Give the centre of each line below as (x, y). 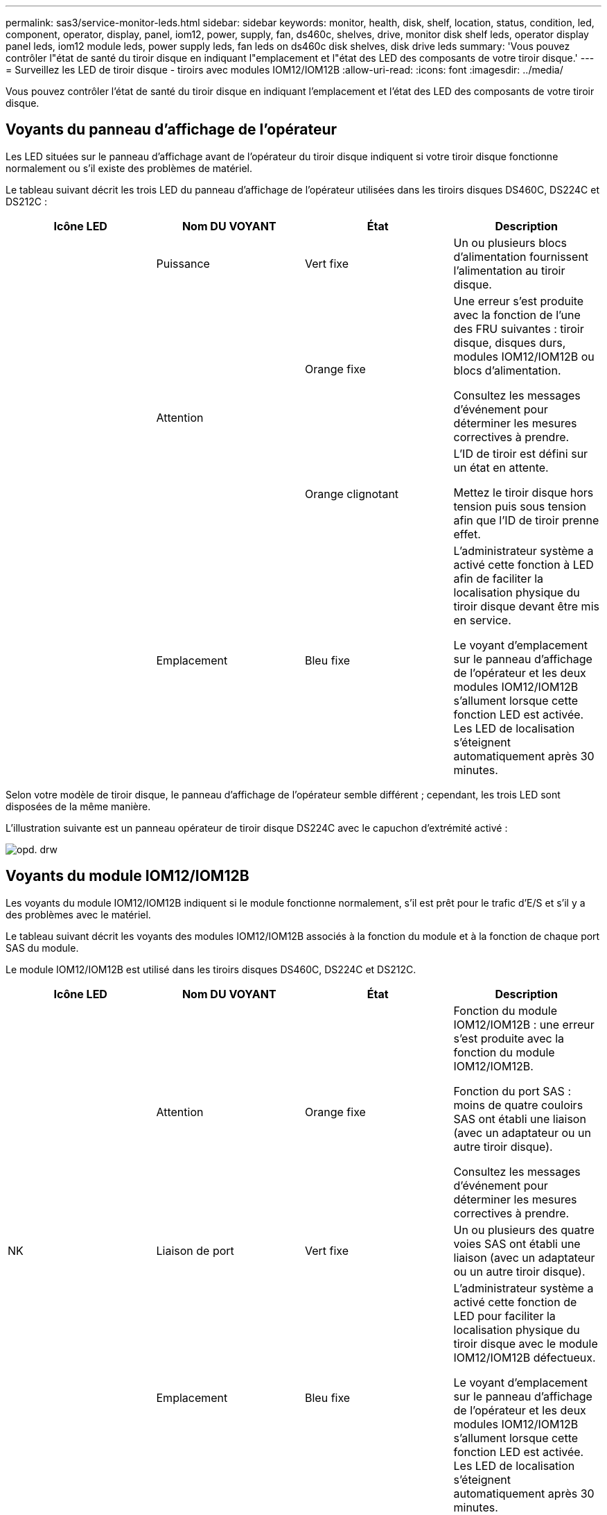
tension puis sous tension (520, 506)
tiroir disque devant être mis (526, 606)
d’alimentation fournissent (521, 256)
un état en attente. (501, 467)
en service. (482, 620)
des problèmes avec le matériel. (78, 914)
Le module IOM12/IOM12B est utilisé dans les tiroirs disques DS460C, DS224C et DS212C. (211, 969)
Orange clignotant (352, 494)
